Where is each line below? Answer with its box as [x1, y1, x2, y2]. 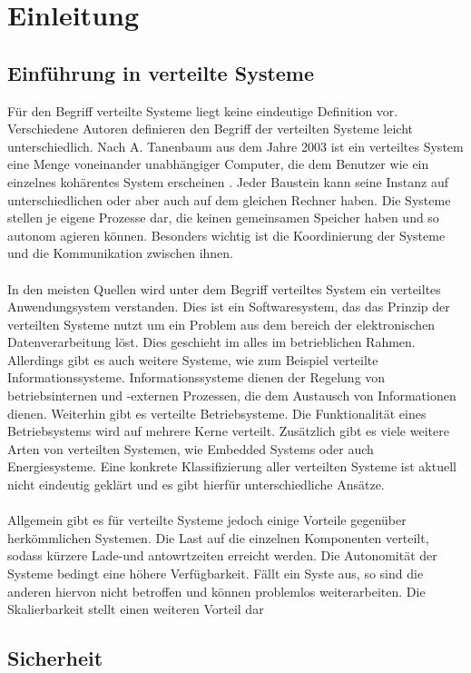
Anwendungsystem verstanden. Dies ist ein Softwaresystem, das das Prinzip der [7, 297, 450, 316]
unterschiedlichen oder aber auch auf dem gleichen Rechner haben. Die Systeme [7, 190, 451, 209]
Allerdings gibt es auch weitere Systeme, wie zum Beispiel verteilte [7, 350, 378, 369]
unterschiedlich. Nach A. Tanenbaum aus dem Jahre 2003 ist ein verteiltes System [7, 136, 464, 155]
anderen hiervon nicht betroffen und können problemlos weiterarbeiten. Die [7, 581, 426, 600]
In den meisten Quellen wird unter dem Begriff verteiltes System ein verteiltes [7, 279, 441, 298]
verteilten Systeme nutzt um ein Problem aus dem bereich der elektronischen [7, 314, 436, 333]
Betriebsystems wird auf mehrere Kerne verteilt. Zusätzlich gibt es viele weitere [7, 421, 449, 440]
